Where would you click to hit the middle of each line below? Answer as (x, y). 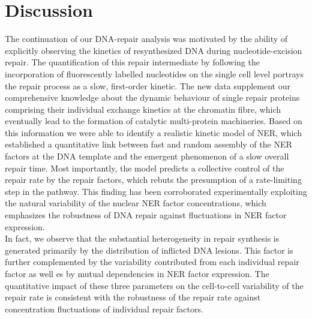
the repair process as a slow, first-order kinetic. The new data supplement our (148, 85)
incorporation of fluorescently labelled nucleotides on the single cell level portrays (154, 73)
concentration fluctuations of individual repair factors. (104, 309)
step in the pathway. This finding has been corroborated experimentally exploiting (156, 191)
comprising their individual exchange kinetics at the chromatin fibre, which (143, 109)
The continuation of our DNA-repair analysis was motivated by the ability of (146, 39)
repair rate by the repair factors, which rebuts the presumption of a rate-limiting (153, 180)
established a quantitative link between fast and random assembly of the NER (148, 144)
